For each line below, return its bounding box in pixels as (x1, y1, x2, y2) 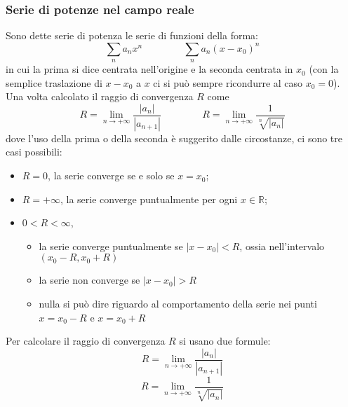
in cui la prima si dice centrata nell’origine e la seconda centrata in (6, 62, 293, 76)
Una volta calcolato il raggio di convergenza (6, 89, 194, 104)
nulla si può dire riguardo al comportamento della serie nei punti (39, 296, 317, 311)
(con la (309, 62, 339, 76)
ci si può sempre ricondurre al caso (153, 75, 303, 90)
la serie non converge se (39, 273, 140, 287)
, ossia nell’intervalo (239, 238, 325, 253)
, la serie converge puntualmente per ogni (60, 191, 238, 206)
